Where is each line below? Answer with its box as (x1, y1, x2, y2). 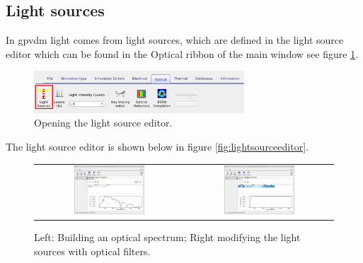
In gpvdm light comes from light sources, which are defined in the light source (6, 33, 344, 47)
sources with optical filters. (34, 243, 151, 258)
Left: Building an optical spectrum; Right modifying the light (34, 230, 301, 245)
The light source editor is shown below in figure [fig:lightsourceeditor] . (6, 139, 309, 153)
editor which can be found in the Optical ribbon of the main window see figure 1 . (6, 46, 359, 61)
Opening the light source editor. (34, 115, 173, 130)
